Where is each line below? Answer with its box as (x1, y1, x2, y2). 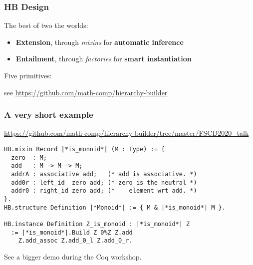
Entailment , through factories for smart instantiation (15, 53, 192, 64)
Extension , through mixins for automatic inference (15, 36, 184, 47)
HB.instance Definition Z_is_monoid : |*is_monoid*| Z (4, 220, 190, 228)
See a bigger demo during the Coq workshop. (4, 251, 142, 262)
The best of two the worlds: (4, 20, 88, 30)
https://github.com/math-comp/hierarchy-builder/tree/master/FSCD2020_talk (4, 128, 249, 138)
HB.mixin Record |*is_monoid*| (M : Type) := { (4, 146, 165, 153)
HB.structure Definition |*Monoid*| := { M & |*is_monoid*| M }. (4, 204, 226, 211)
